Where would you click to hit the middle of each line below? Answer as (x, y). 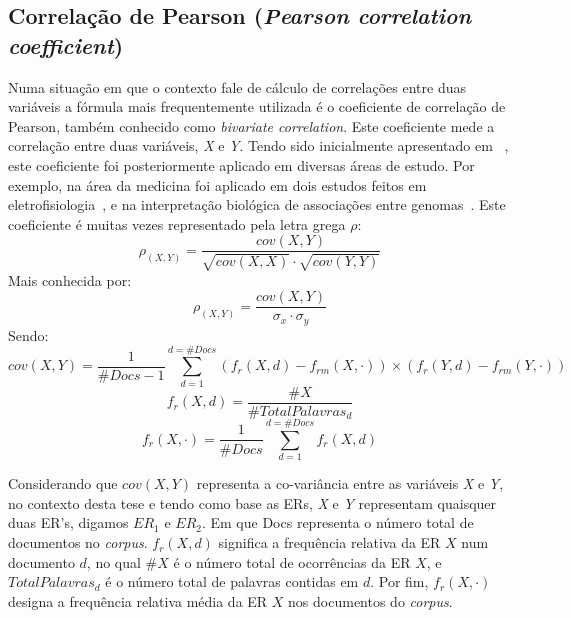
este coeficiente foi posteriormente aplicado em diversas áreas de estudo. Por (241, 164)
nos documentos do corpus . (370, 600)
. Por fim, (399, 581)
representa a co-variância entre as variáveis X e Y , (350, 483)
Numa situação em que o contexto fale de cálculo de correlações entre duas (237, 86)
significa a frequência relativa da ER (329, 542)
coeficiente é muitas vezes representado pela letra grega (177, 223)
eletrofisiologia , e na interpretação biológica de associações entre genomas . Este (257, 204)
